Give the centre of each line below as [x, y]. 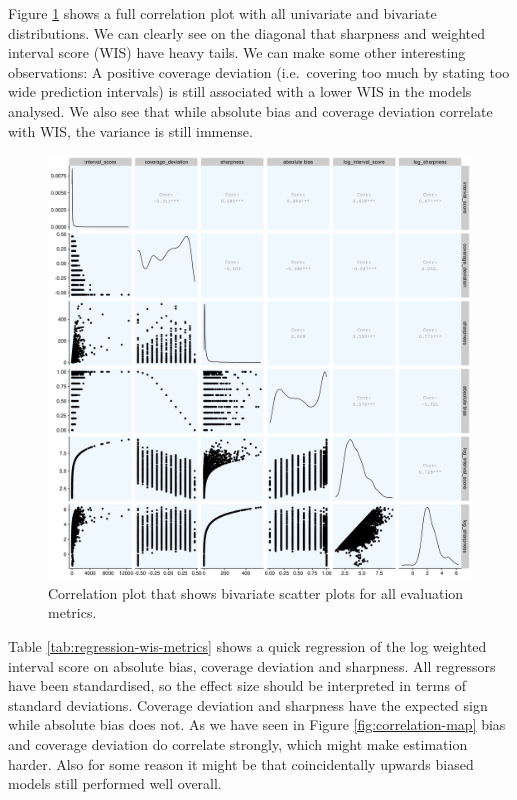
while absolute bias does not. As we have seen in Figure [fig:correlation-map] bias [257, 724]
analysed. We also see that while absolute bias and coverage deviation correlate [250, 110]
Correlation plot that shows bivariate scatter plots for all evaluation [256, 592]
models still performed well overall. [115, 783]
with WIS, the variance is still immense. [130, 130]
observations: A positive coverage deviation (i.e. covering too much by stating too [259, 71]
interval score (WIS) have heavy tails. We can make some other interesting [237, 52]
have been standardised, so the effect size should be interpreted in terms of [237, 685]
